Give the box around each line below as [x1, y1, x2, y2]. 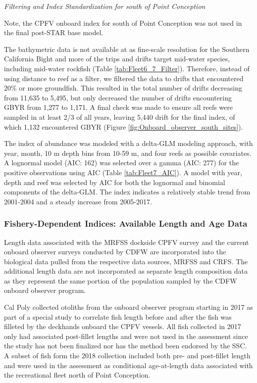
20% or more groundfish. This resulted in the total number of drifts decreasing [4, 83, 242, 93]
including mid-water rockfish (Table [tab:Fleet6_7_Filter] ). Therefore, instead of [4, 63, 250, 73]
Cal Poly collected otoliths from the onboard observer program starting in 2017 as [4, 302, 253, 312]
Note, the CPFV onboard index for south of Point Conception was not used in [4, 17, 242, 28]
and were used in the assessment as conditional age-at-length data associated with [4, 360, 253, 370]
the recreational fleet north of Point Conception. [4, 370, 151, 380]
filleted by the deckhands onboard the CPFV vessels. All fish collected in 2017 [4, 321, 241, 332]
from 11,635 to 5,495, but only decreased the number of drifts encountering [4, 92, 232, 102]
